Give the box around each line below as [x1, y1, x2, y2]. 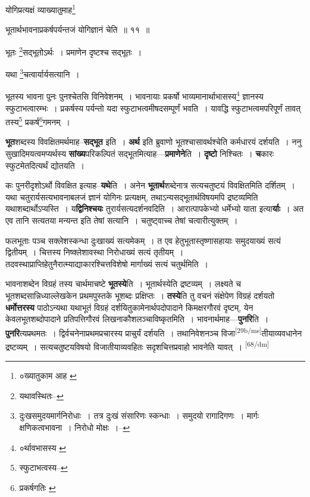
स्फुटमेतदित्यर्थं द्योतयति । [5, 159, 84, 171]
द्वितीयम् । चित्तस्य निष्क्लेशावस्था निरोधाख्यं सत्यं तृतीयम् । [5, 246, 184, 258]
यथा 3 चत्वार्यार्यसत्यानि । [5, 66, 80, 80]
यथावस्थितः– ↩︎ [19, 389, 64, 402]
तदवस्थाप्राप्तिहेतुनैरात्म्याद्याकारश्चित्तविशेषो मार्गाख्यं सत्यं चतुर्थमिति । [5, 257, 208, 270]
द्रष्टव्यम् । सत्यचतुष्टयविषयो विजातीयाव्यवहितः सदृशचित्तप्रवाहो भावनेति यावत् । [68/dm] [5, 339, 270, 353]
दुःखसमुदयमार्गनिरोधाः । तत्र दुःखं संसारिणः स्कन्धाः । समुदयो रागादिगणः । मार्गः [19, 409, 259, 422]
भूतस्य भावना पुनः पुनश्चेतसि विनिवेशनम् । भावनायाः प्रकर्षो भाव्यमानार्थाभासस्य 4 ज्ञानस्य [5, 88, 264, 102]
